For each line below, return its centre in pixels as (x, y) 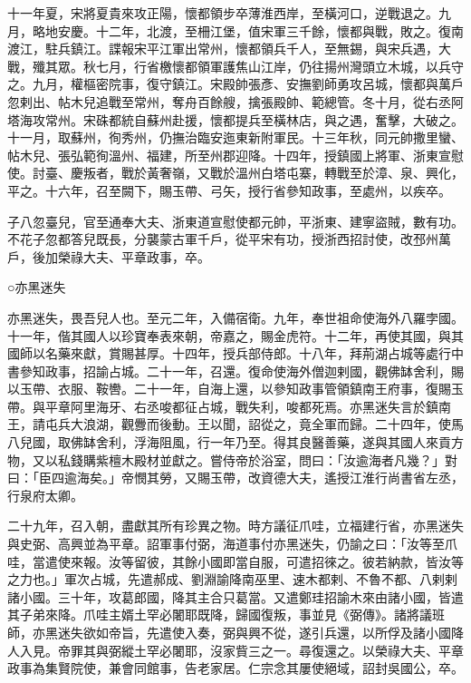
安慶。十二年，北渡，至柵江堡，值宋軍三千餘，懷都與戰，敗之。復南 (260, 30)
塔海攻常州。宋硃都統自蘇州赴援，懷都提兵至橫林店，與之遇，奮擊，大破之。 (235, 119)
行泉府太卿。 (45, 495)
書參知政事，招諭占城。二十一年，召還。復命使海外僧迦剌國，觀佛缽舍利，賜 (235, 371)
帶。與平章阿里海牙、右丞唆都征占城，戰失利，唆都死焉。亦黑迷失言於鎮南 (229, 406)
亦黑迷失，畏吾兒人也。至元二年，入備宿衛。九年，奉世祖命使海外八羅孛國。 (235, 317)
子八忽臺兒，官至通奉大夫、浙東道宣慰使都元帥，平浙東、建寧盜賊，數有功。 (235, 221)
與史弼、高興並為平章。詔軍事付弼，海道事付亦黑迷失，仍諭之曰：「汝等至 (226, 544)
